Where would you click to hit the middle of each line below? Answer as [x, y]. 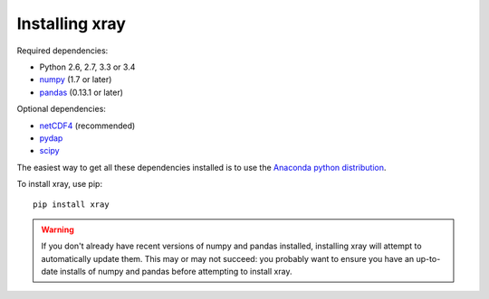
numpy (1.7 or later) [76, 79]
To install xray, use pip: [60, 184]
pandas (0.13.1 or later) [81, 92]
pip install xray [71, 205]
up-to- [428, 258]
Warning [58, 229]
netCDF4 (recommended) [87, 126]
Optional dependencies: [61, 109]
